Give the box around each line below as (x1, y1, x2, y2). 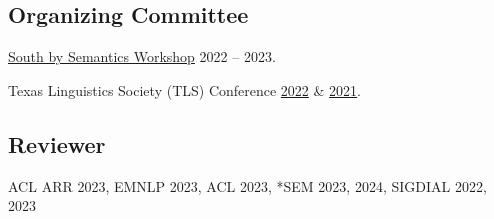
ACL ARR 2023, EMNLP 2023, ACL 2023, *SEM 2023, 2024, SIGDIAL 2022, (8, 175, 487, 196)
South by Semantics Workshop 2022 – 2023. (8, 46, 276, 67)
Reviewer (8, 128, 106, 159)
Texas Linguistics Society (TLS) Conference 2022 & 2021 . (8, 79, 361, 100)
